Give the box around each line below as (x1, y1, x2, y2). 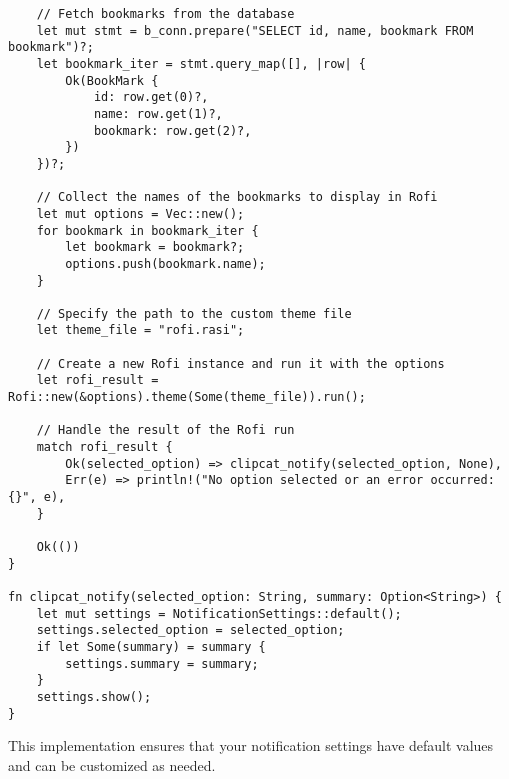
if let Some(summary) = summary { (36, 639, 266, 654)
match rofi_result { (36, 440, 173, 455)
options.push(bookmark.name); (65, 256, 266, 271)
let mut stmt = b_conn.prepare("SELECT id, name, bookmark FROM (36, 23, 474, 38)
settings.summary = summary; (65, 656, 259, 671)
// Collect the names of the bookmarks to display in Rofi (36, 190, 438, 205)
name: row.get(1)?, (93, 106, 223, 121)
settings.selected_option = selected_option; (36, 623, 345, 638)
